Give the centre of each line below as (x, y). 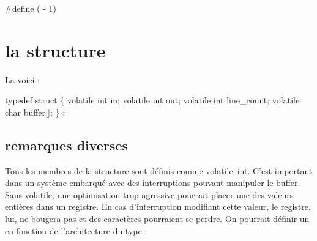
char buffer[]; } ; (35, 112)
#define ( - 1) (31, 8)
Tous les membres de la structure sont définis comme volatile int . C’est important (159, 170)
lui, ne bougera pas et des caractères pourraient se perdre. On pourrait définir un (157, 219)
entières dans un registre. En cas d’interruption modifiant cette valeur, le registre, (158, 206)
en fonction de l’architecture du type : (76, 230)
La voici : (22, 79)
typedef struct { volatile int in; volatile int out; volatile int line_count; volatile (152, 100)
